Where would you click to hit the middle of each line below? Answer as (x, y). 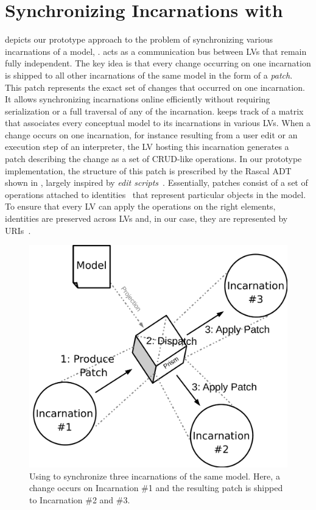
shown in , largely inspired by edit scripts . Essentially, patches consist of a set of (156, 182)
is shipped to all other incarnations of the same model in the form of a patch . (149, 75)
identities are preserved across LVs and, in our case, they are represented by (146, 218)
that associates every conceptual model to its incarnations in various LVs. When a (158, 123)
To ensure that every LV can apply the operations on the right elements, (140, 206)
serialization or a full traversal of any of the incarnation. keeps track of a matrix (154, 111)
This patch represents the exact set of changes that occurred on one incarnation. (155, 87)
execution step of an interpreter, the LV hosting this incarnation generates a (147, 147)
